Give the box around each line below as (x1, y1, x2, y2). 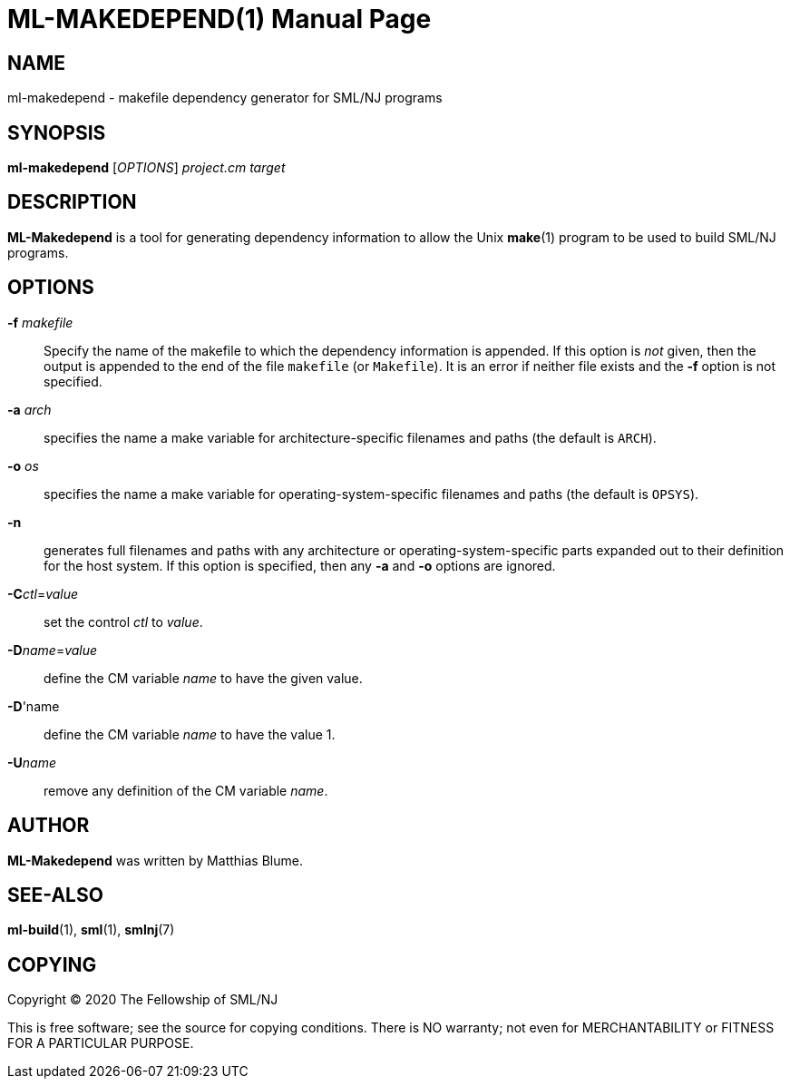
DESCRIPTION (7, 191, 137, 214)
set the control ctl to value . (44, 613, 203, 630)
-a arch (7, 401, 52, 417)
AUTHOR (7, 814, 90, 837)
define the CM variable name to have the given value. (44, 670, 363, 686)
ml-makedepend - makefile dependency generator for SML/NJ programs (7, 90, 443, 106)
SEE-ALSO (7, 883, 103, 906)
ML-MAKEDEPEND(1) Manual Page (7, 4, 432, 34)
